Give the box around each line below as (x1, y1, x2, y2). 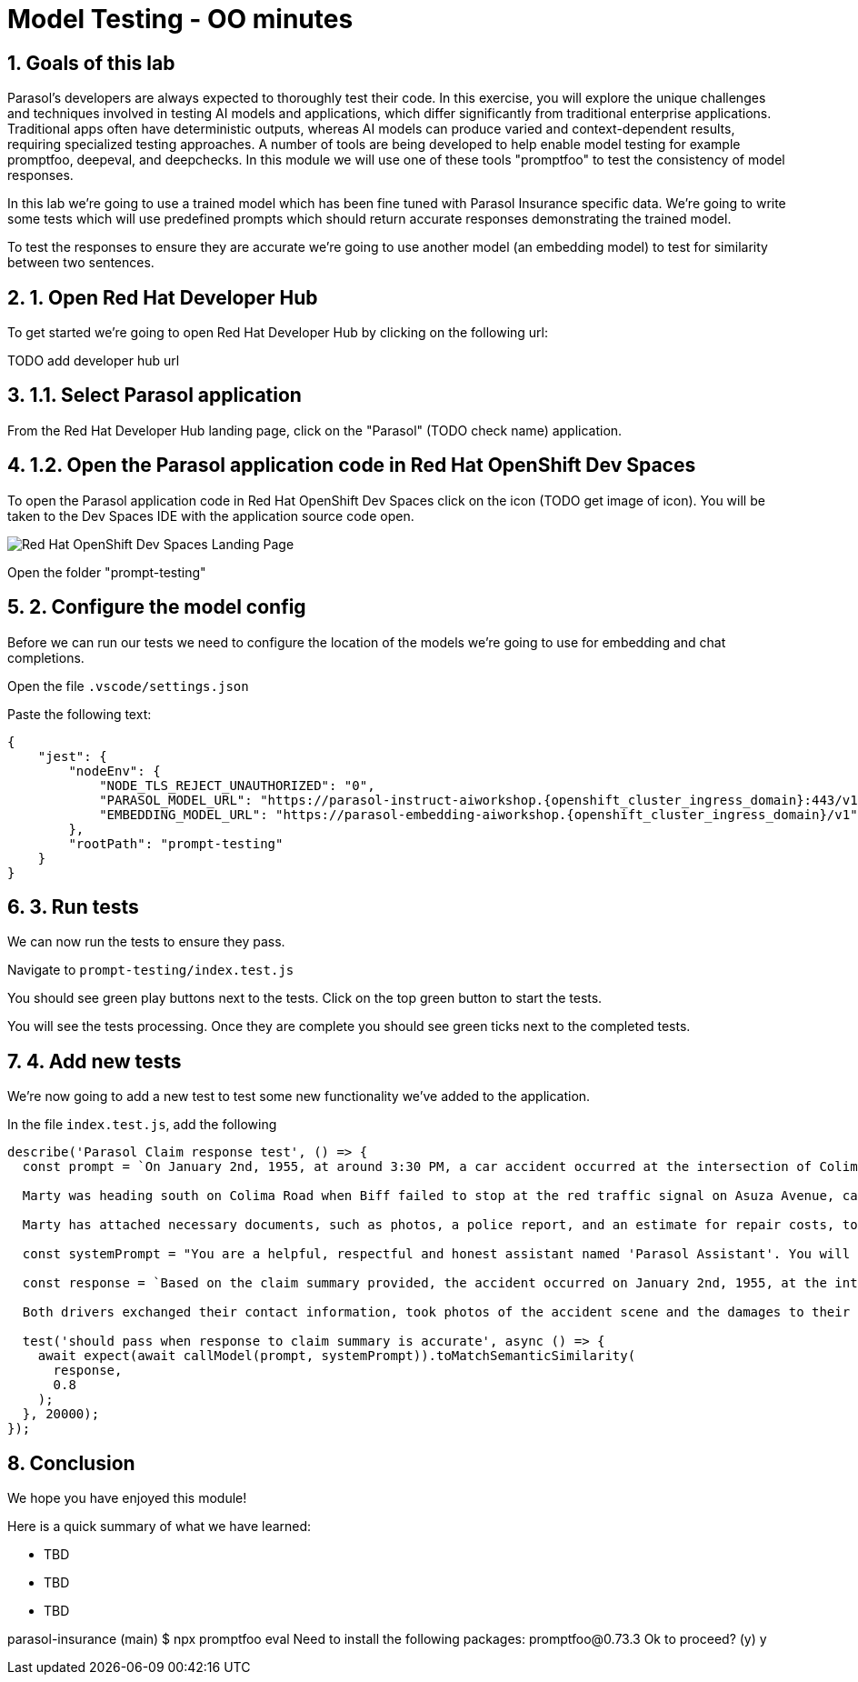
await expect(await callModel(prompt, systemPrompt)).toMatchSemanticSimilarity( (37, 1348, 636, 1364)
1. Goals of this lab (7, 51, 175, 75)
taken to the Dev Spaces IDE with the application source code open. (7, 507, 414, 524)
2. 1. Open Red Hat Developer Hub (7, 285, 318, 309)
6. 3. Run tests (7, 895, 139, 918)
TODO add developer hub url (7, 353, 180, 369)
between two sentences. (7, 255, 155, 271)
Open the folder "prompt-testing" (7, 564, 206, 580)
